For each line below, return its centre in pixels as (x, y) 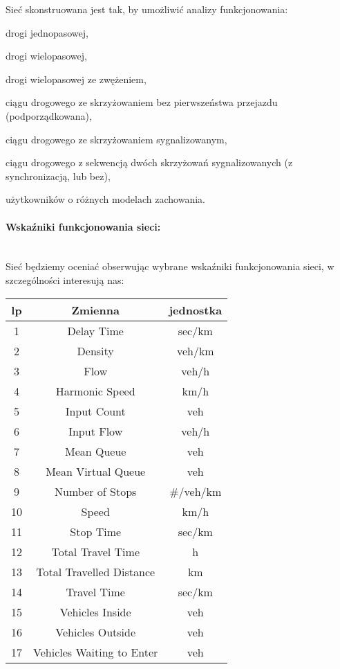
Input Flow (96, 431)
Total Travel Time (95, 551)
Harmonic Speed (95, 391)
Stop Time (96, 531)
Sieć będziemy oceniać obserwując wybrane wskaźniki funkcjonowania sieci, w (170, 266)
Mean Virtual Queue (96, 471)
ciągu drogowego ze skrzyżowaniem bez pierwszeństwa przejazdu (142, 102)
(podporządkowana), (49, 115)
